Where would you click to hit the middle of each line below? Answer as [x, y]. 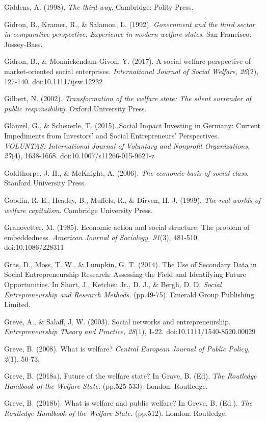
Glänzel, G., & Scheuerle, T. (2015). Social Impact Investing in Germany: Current [132, 125]
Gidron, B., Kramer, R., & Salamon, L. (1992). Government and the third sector [130, 24]
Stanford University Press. [45, 183]
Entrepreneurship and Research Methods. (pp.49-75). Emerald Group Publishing [129, 294]
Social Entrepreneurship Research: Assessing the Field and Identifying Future [125, 274]
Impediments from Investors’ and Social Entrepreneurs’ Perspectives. [112, 135]
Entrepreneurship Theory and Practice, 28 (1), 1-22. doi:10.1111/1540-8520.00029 [130, 331]
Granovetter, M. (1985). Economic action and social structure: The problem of [127, 227]
